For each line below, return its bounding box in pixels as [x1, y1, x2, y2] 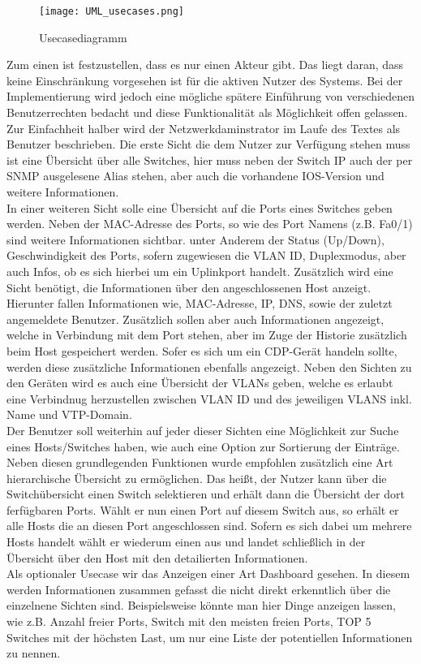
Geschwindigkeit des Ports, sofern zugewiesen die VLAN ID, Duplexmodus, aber [6, 247, 406, 264]
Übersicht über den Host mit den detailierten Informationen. [6, 549, 308, 566]
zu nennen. [6, 645, 61, 662]
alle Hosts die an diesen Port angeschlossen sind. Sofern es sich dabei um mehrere [6, 517, 412, 534]
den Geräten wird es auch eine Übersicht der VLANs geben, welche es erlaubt [6, 374, 393, 391]
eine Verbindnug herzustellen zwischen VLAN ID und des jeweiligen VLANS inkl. [6, 390, 412, 407]
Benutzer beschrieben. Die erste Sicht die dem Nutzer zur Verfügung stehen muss [6, 136, 410, 153]
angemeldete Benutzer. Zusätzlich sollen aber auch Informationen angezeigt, [6, 310, 384, 327]
